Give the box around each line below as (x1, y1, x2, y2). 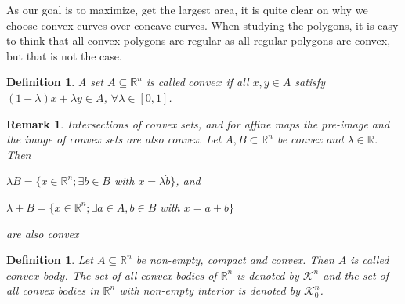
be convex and (277, 131, 344, 147)
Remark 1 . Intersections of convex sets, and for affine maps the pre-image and (6, 115, 390, 132)
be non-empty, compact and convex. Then (136, 252, 334, 268)
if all (226, 74, 249, 90)
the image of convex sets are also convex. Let (6, 131, 222, 147)
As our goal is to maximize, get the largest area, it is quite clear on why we (6, 2, 368, 17)
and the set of (323, 266, 389, 283)
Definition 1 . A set (6, 74, 104, 90)
